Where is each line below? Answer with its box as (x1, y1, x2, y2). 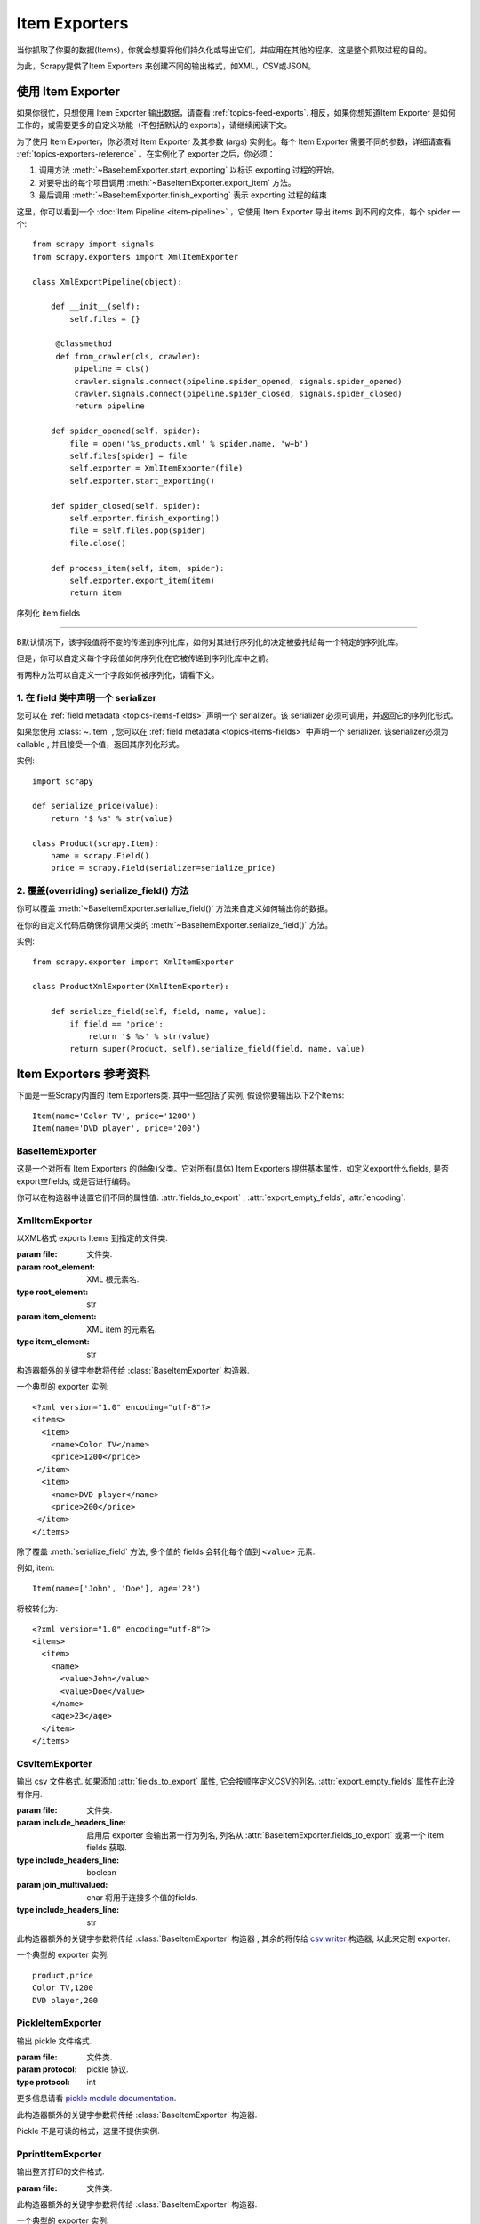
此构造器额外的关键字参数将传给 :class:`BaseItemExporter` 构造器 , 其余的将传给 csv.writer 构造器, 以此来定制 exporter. (16, 1933, 451, 1944)
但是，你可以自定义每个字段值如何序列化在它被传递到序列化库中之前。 (16, 653, 274, 664)
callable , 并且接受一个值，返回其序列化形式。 (16, 738, 184, 749)
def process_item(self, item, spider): (50, 563, 225, 573)
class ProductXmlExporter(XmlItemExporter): (32, 981, 230, 992)
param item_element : (16, 1311, 97, 1322)
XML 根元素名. (86, 1274, 140, 1285)
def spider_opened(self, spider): (50, 426, 202, 436)
